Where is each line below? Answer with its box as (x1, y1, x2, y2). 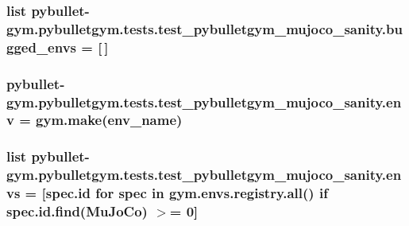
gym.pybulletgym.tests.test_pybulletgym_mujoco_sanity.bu (6, 18, 403, 38)
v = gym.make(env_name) (6, 110, 183, 130)
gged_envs (6, 37, 77, 56)
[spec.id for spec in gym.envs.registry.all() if (41, 183, 328, 203)
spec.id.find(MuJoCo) (6, 201, 148, 221)
